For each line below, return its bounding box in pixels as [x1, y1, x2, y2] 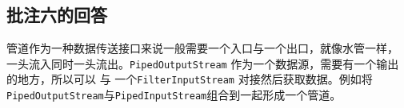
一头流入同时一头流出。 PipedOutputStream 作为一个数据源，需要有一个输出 [6, 55, 399, 71]
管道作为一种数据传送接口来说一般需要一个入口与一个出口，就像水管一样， [6, 40, 398, 56]
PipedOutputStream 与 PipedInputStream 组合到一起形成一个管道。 [6, 87, 342, 103]
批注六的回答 [6, 2, 107, 27]
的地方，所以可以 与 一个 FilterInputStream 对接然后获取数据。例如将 [6, 71, 373, 87]
